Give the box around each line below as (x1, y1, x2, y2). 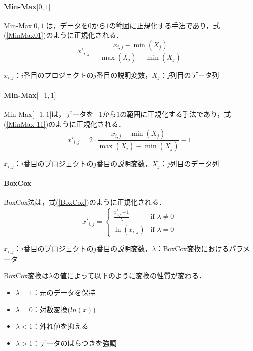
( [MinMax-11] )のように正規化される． (4, 118, 126, 129)
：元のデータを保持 (32, 287, 96, 297)
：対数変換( (32, 304, 71, 314)
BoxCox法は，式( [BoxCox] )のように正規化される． (4, 197, 166, 207)
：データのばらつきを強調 (32, 337, 117, 348)
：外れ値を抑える (32, 321, 89, 331)
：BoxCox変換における (156, 243, 229, 254)
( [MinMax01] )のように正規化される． (4, 30, 123, 40)
